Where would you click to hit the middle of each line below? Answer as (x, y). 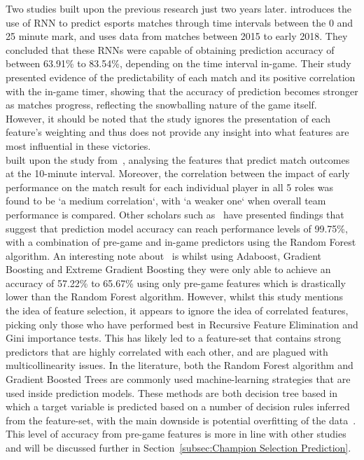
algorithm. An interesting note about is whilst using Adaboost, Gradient (163, 255)
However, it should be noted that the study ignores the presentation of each (168, 118)
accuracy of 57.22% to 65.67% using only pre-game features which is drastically (176, 283)
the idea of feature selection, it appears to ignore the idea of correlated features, (177, 311)
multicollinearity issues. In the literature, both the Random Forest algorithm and (180, 365)
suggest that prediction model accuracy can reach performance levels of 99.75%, (177, 228)
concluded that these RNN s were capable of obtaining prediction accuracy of (170, 49)
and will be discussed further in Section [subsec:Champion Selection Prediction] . (178, 447)
